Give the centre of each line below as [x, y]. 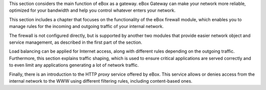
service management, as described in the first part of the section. [76, 42]
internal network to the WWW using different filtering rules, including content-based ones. [101, 81]
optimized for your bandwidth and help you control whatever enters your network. [92, 10]
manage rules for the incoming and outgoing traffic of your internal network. [86, 27]
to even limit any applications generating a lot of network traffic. [74, 65]
